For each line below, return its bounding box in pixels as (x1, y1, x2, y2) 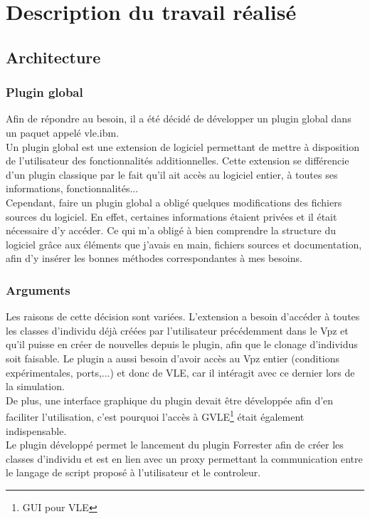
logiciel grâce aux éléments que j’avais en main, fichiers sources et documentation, (6, 236, 362, 251)
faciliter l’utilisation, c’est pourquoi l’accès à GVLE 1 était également (6, 407, 305, 424)
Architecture (6, 46, 101, 68)
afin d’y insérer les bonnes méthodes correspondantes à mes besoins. (6, 251, 302, 266)
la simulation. (6, 379, 65, 394)
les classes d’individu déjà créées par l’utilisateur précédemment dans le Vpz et (6, 323, 349, 337)
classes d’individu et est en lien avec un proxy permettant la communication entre (6, 451, 363, 466)
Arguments (6, 281, 70, 298)
